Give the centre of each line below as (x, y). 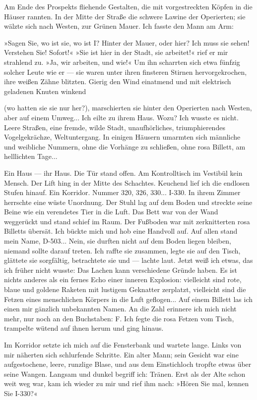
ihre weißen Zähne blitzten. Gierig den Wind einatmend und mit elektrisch (118, 81)
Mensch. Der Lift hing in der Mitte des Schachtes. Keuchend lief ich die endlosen (127, 182)
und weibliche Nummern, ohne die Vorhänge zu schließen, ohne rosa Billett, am (125, 146)
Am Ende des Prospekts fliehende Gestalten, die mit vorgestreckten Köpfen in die (128, 6)
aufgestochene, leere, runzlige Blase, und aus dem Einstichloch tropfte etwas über (128, 364)
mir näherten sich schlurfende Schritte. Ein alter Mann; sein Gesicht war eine (121, 354)
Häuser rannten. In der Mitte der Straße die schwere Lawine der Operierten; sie (125, 16)
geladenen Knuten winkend (45, 91)
